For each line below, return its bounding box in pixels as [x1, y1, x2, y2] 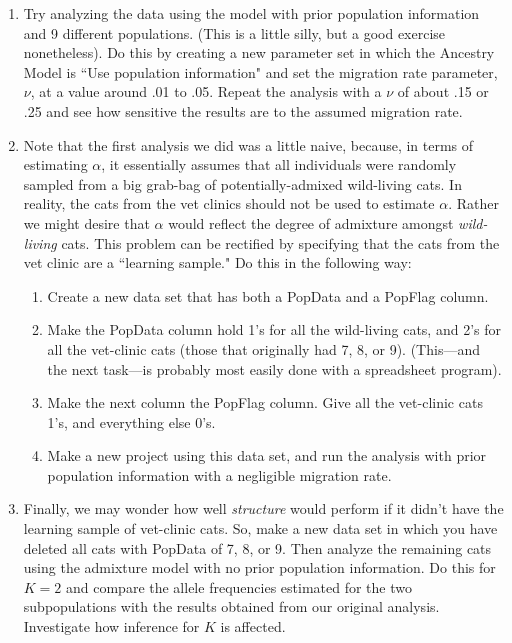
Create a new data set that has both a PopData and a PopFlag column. [47, 285, 489, 306]
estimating [23, 154, 88, 175]
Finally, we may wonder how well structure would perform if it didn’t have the [23, 498, 504, 519]
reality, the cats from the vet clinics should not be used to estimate [23, 193, 435, 214]
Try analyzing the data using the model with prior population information [23, 3, 480, 23]
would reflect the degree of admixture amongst [168, 212, 454, 233]
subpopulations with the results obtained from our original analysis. [23, 596, 440, 617]
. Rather [448, 193, 499, 214]
